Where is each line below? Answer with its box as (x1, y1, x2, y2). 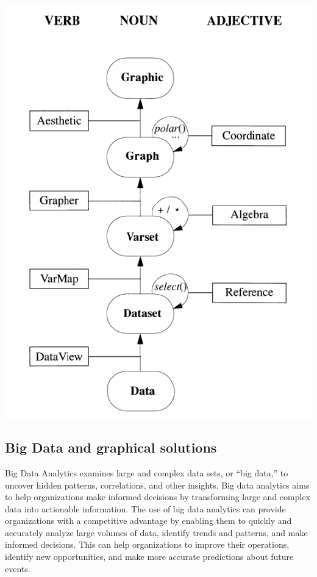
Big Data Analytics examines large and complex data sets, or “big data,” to (5, 466, 288, 479)
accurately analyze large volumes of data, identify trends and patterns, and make (5, 526, 308, 539)
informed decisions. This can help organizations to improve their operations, (5, 538, 290, 551)
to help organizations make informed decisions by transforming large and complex (5, 490, 311, 503)
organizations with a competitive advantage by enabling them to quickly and (5, 514, 292, 527)
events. (5, 562, 30, 575)
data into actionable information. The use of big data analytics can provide (5, 502, 286, 515)
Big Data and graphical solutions (5, 438, 217, 457)
